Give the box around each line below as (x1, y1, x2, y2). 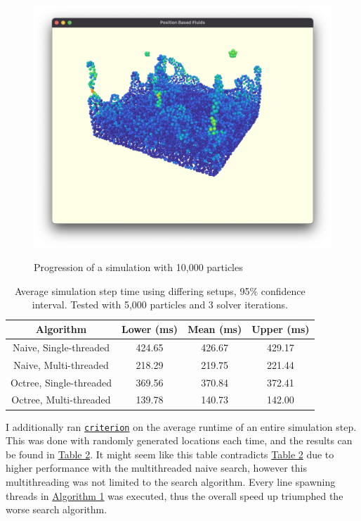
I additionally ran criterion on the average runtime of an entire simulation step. (6, 419, 357, 434)
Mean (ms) (188, 322, 242, 337)
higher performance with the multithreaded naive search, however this (6, 460, 307, 475)
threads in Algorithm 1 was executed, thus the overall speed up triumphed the (6, 488, 343, 503)
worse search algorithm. (6, 502, 107, 517)
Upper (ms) (251, 322, 310, 337)
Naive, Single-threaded (12, 339, 110, 354)
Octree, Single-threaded (11, 375, 112, 389)
